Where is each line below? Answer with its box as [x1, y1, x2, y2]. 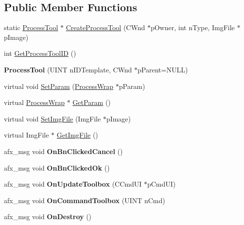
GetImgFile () [56, 130, 98, 140]
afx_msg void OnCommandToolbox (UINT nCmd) [4, 195, 165, 205]
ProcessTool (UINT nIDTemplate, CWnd [4, 64, 132, 74]
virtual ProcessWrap [4, 97, 65, 107]
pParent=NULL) [138, 64, 188, 74]
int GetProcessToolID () [4, 48, 76, 58]
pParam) [119, 81, 145, 91]
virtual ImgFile [4, 130, 49, 140]
